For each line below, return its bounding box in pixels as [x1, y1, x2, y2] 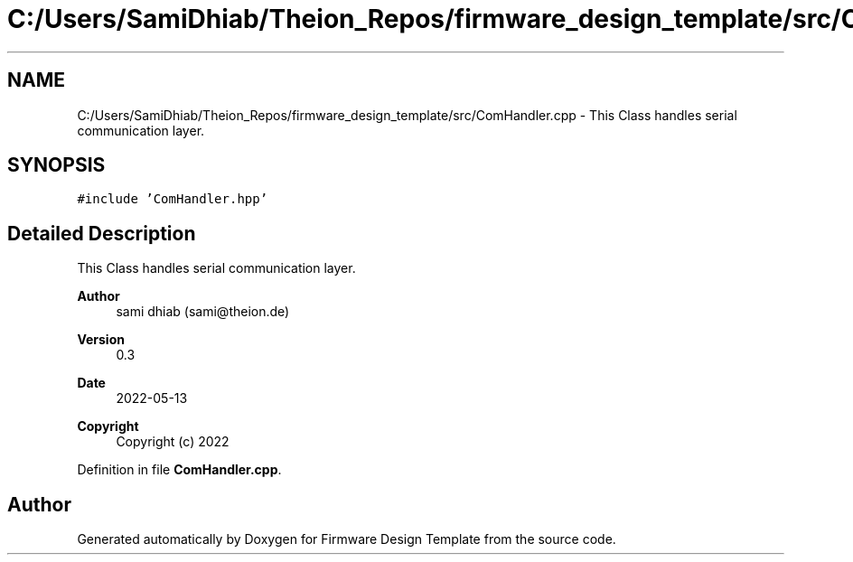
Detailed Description [7, 221, 196, 245]
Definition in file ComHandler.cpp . [77, 462, 282, 478]
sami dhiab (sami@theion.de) [116, 304, 290, 320]
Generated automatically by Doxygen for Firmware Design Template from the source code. [77, 531, 616, 548]
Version [77, 332, 125, 348]
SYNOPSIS [7, 154, 106, 177]
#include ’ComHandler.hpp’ [77, 192, 268, 207]
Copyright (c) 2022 [116, 434, 230, 450]
